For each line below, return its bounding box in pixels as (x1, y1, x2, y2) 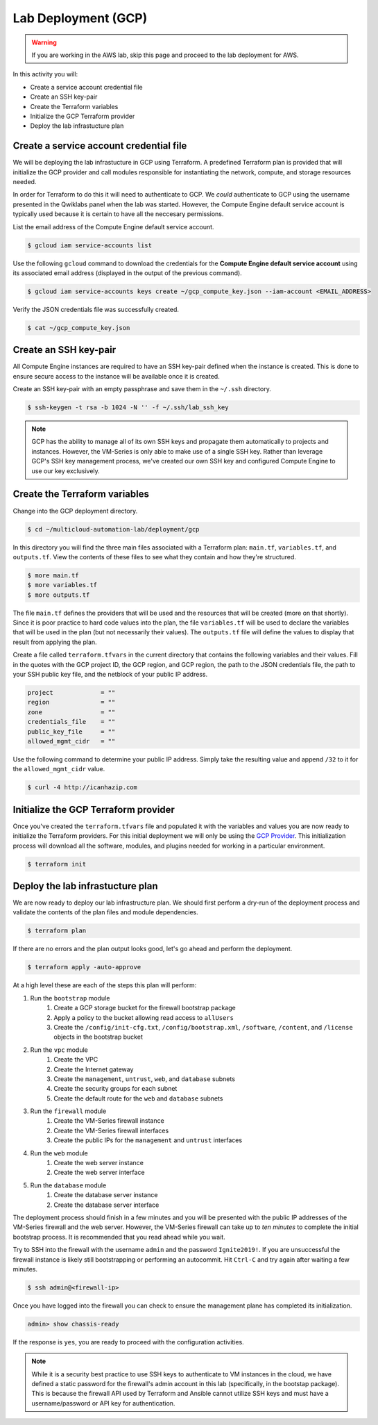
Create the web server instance (53, 1159, 144, 1167)
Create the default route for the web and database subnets (53, 1094, 223, 1103)
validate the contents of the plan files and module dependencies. (12, 908, 199, 916)
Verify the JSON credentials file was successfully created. (12, 305, 180, 313)
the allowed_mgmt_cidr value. (12, 765, 105, 773)
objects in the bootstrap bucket (53, 1032, 144, 1041)
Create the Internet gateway (53, 1065, 134, 1073)
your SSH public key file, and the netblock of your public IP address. (12, 670, 208, 679)
